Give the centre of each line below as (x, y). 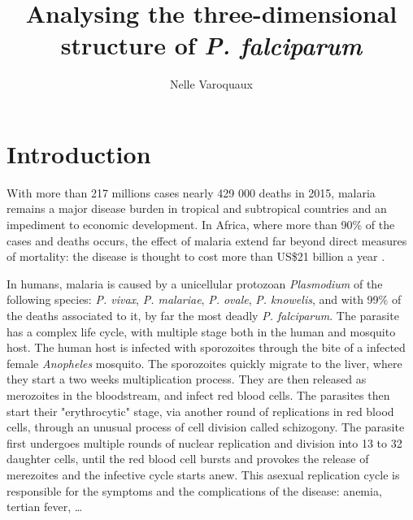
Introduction (79, 153)
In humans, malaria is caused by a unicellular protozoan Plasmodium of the (195, 283)
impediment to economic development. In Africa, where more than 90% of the (201, 225)
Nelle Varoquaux (211, 84)
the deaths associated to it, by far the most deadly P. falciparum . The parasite (203, 315)
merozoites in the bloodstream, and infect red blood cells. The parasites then (198, 394)
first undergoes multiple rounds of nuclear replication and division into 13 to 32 (204, 442)
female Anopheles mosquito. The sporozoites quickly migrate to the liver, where (204, 363)
